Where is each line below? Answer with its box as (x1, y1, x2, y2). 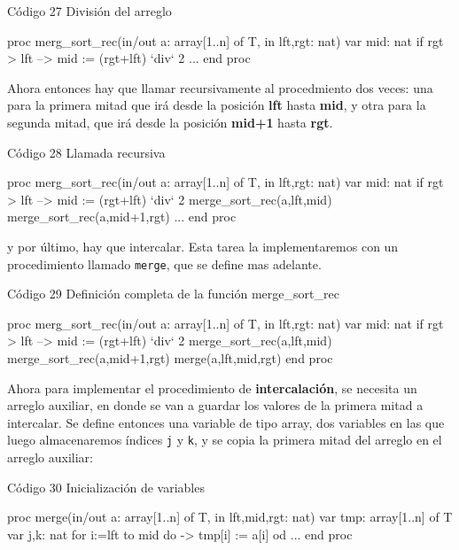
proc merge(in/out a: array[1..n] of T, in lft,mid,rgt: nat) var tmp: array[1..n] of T (7, 507, 453, 526)
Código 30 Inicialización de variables (7, 477, 205, 496)
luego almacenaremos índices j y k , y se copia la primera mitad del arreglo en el (7, 430, 442, 449)
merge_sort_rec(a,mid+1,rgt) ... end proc (7, 207, 237, 226)
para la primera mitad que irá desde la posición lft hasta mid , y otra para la (7, 96, 426, 114)
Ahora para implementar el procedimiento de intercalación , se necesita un (7, 378, 417, 397)
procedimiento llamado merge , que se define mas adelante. (7, 254, 322, 273)
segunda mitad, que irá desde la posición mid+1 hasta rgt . (7, 112, 333, 131)
